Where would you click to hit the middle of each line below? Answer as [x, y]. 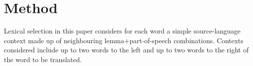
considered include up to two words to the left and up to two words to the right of [126, 50]
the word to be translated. [43, 59]
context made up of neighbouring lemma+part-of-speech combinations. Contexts [124, 40]
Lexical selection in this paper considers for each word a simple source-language [122, 31]
